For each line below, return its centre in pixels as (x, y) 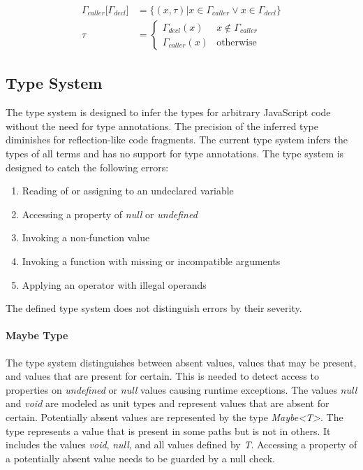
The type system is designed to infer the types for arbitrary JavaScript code (168, 112)
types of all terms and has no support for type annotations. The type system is (175, 154)
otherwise (237, 42)
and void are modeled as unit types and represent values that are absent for (168, 403)
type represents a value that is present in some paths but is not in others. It (168, 430)
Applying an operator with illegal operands (114, 284)
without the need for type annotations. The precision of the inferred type (162, 126)
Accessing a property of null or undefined (110, 214)
